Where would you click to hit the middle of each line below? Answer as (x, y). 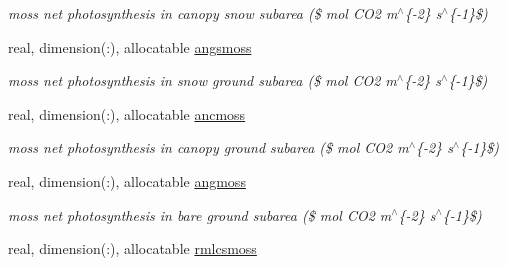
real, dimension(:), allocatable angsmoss (130, 46)
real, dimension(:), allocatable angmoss (127, 180)
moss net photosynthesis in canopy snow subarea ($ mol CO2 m (203, 13)
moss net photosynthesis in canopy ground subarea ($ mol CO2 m (208, 147)
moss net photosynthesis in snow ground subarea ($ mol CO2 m (202, 80)
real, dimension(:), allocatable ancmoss (127, 113)
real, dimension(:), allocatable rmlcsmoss (132, 248)
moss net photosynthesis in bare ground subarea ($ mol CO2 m (200, 214)
